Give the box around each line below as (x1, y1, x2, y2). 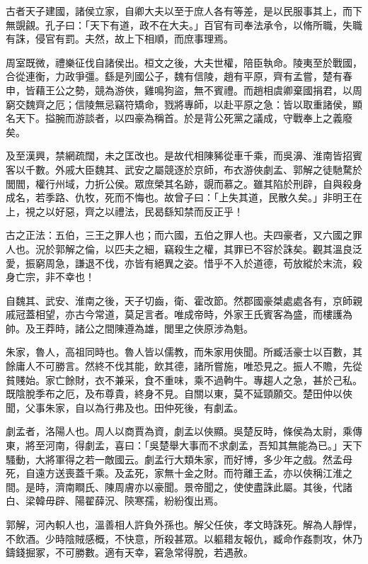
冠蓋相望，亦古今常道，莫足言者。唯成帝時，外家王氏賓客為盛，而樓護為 (15, 307, 352, 322)
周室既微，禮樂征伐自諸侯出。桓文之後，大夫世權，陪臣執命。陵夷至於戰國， (6, 55, 362, 69)
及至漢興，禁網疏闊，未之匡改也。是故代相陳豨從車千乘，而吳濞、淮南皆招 (6, 148, 352, 163)
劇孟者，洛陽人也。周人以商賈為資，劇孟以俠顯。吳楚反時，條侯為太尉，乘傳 (6, 424, 362, 439)
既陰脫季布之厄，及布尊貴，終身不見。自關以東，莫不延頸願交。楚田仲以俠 (6, 386, 352, 401)
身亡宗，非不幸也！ (6, 269, 95, 284)
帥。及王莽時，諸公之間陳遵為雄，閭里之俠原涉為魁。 (6, 320, 253, 335)
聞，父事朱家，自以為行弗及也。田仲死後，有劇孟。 (6, 400, 243, 414)
